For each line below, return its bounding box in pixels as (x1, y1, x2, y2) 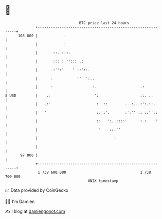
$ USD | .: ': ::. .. (5, 93, 153, 98)
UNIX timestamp (88, 178, 119, 183)
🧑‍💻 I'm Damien (5, 199, 35, 204)
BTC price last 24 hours (79, 20, 130, 25)
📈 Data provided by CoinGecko (5, 187, 69, 193)
